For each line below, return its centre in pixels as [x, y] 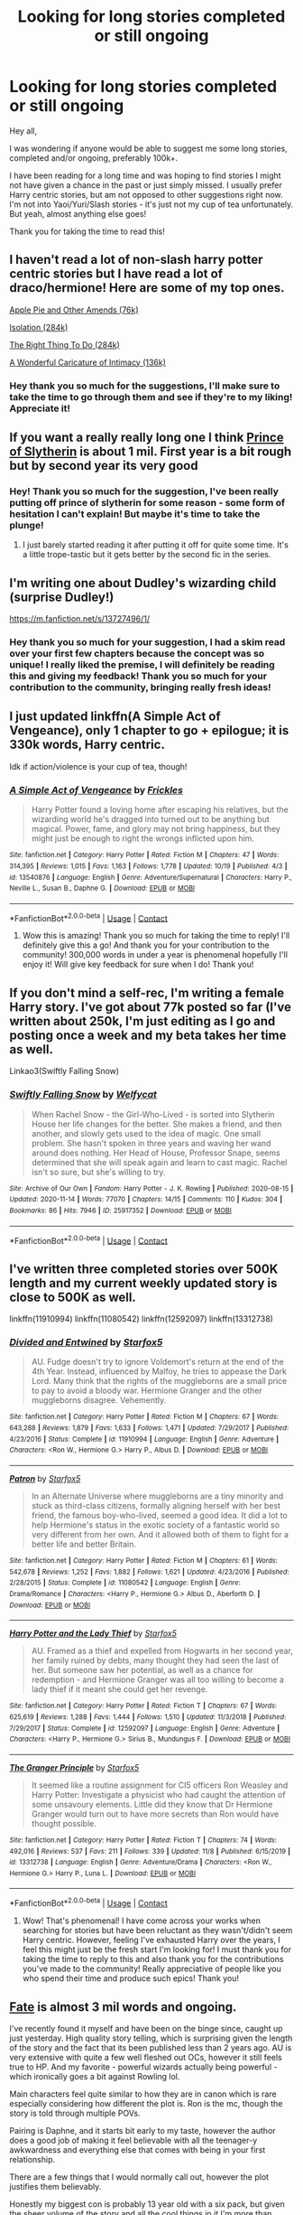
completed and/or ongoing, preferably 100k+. [94, 158]
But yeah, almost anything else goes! [78, 213]
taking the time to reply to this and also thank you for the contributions [153, 1959]
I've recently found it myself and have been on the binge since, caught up [146, 2028]
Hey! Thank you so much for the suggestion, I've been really [144, 491]
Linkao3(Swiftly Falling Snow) [64, 1071]
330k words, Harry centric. [87, 745]
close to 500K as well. [73, 1297]
